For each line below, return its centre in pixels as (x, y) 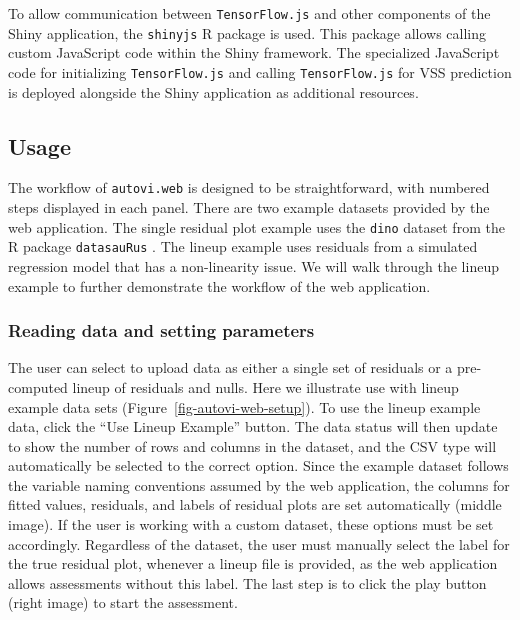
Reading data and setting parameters (161, 330)
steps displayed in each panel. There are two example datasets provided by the (249, 207)
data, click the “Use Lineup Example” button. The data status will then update (253, 426)
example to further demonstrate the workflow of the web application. (219, 285)
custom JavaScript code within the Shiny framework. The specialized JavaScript (254, 52)
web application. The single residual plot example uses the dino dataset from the (256, 226)
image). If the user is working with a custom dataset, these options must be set (251, 524)
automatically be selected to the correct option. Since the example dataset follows (258, 465)
